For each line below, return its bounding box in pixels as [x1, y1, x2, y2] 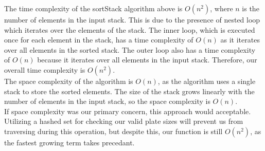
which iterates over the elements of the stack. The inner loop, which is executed [4, 24, 255, 35]
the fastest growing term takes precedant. [4, 137, 135, 147]
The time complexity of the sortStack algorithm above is [4, 3, 183, 13]
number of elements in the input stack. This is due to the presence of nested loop [4, 14, 260, 25]
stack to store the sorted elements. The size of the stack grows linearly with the [4, 85, 255, 96]
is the [242, 3, 259, 13]
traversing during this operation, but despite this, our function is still [4, 125, 223, 136]
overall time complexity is [4, 64, 85, 75]
